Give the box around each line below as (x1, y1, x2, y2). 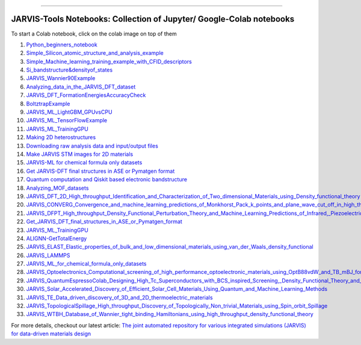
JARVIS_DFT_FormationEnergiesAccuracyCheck (26, 92, 146, 99)
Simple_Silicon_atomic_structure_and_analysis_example (26, 49, 164, 57)
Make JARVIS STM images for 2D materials (26, 151, 134, 158)
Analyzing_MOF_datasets (26, 184, 89, 191)
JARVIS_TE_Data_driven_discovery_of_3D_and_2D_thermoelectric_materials (26, 294, 213, 301)
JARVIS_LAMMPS (26, 252, 70, 259)
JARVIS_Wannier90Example (26, 75, 96, 82)
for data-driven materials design (11, 330, 91, 337)
